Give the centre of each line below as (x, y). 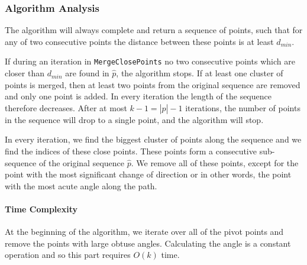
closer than (25, 73)
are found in (87, 73)
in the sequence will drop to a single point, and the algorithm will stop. (134, 119)
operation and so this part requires (68, 255)
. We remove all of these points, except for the (215, 162)
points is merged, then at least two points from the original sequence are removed (153, 84)
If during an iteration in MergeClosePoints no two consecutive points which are (150, 61)
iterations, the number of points (243, 107)
